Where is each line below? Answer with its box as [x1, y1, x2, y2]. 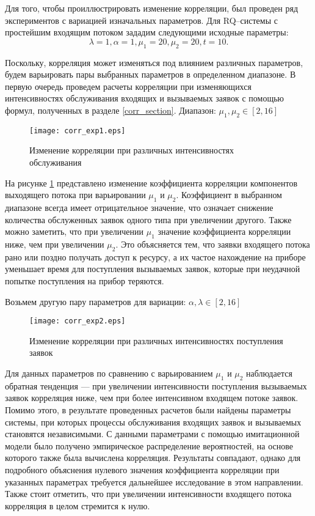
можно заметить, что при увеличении [5, 225, 144, 238]
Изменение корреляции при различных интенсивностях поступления [29, 334, 283, 347]
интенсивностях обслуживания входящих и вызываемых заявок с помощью [5, 92, 284, 105]
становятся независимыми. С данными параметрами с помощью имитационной [5, 427, 300, 440]
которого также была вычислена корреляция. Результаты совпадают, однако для [5, 451, 301, 464]
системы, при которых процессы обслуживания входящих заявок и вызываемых [5, 415, 302, 428]
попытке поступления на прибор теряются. [5, 274, 164, 287]
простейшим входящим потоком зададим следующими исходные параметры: [5, 26, 289, 39]
